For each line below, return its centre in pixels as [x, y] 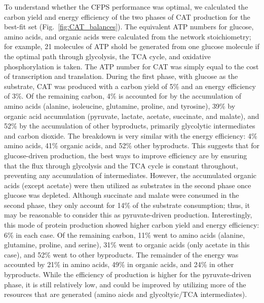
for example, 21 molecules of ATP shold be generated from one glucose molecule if [132, 46]
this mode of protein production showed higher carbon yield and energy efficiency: [132, 225]
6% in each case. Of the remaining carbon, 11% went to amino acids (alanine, [125, 234]
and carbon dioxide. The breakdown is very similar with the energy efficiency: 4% [131, 135]
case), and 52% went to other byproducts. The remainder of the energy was [121, 254]
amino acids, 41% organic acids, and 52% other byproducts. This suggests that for [132, 145]
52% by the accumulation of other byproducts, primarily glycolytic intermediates [130, 126]
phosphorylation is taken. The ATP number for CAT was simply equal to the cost [131, 66]
